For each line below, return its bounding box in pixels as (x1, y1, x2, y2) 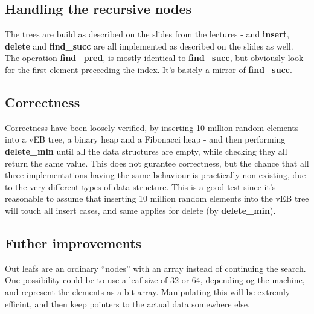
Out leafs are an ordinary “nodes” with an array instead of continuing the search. (5, 261, 306, 274)
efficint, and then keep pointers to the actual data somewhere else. (5, 297, 250, 310)
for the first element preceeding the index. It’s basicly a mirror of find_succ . (5, 63, 292, 75)
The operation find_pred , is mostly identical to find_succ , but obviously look (5, 51, 304, 64)
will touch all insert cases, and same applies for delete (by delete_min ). (5, 203, 276, 216)
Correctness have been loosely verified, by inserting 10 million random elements (5, 121, 299, 133)
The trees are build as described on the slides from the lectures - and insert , (5, 28, 289, 40)
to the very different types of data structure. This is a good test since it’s (5, 180, 276, 193)
